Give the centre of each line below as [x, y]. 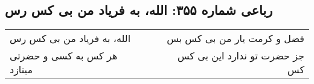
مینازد [21, 70]
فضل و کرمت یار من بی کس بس [235, 38]
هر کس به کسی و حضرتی [64, 56]
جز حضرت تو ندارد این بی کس [241, 56]
